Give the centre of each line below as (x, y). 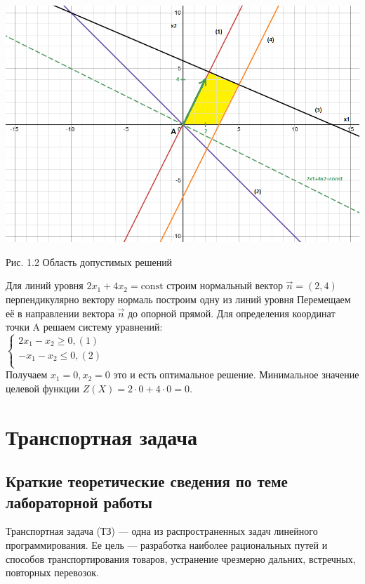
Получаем (27, 374)
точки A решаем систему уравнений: (84, 327)
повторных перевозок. (52, 572)
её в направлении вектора (60, 313)
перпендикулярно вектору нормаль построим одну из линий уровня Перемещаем (178, 299)
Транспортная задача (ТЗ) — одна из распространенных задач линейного (162, 531)
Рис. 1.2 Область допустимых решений (89, 261)
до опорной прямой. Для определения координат (231, 313)
